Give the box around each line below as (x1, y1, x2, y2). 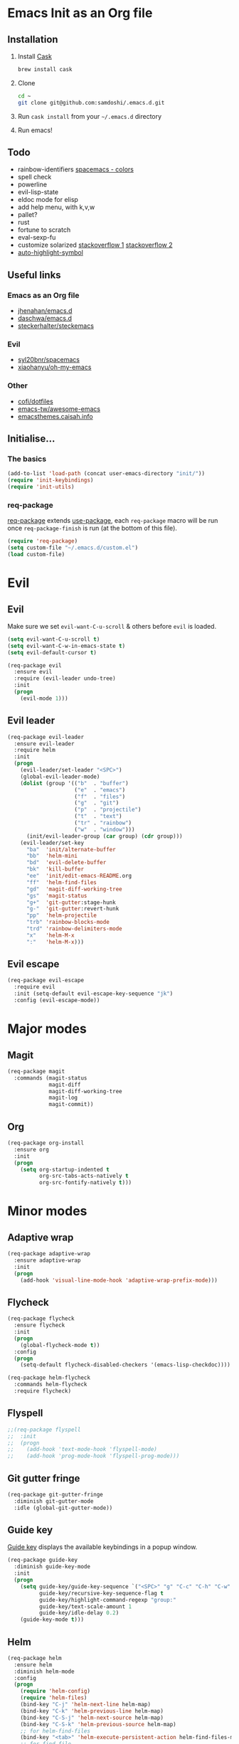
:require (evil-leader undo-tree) (14, 675, 116, 682)
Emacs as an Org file (7, 290, 80, 300)
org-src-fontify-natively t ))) (38, 1179, 132, 1186)
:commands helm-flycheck (14, 1381, 87, 1388)
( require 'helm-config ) (20, 1688, 91, 1695)
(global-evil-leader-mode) (20, 773, 100, 780)
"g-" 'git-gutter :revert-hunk (26, 905, 119, 913)
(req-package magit (7, 1068, 65, 1075)
